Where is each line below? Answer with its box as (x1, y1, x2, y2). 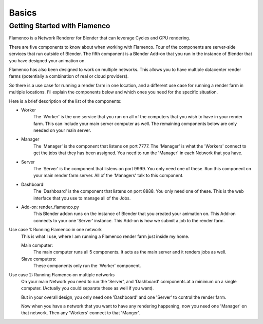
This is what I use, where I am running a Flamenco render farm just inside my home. (21, 234, 189, 239)
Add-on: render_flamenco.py (21, 204, 79, 210)
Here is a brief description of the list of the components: (9, 98, 122, 104)
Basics (9, 7, 37, 18)
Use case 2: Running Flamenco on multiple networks (9, 271, 115, 277)
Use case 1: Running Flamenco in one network (9, 227, 102, 233)
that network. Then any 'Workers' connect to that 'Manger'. (21, 310, 140, 316)
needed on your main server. (33, 127, 91, 133)
